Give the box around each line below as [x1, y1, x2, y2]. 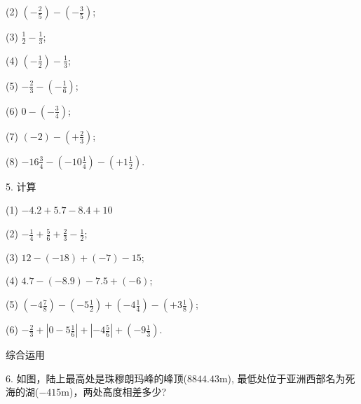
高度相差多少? [102, 384, 167, 399]
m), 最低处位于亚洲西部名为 [219, 370, 346, 385]
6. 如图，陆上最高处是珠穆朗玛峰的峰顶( [6, 370, 187, 385]
